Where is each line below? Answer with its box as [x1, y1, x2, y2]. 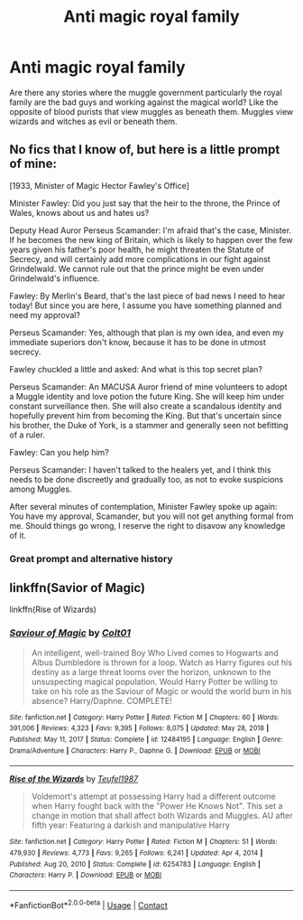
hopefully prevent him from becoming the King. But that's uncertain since [9, 409, 282, 421]
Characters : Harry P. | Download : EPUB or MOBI [9, 870, 162, 880]
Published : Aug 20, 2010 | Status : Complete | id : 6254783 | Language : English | [9, 859, 262, 868]
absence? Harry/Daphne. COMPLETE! [31, 695, 173, 706]
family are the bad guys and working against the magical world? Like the [9, 97, 279, 108]
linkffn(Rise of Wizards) [9, 604, 97, 615]
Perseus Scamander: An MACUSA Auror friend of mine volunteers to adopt [9, 381, 288, 392]
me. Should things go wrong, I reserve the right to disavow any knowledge [9, 520, 286, 530]
